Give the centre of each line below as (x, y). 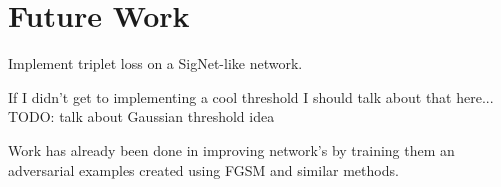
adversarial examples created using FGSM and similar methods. (203, 169)
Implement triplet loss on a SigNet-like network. (155, 63)
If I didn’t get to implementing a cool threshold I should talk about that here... (251, 96)
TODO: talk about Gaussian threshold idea (141, 116)
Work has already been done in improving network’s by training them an (231, 149)
